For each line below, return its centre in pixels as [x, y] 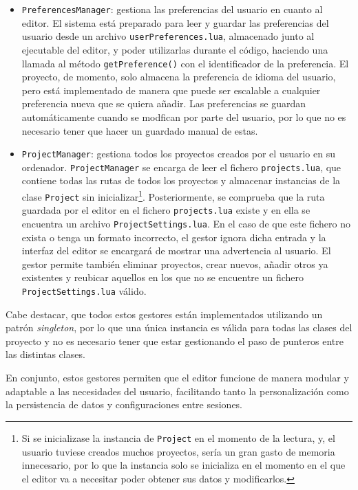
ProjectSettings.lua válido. [84, 291]
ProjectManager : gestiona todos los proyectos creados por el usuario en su [178, 154]
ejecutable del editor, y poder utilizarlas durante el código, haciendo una [175, 49]
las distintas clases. [45, 354]
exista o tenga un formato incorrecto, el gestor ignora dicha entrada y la [174, 237]
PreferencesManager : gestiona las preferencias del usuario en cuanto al [172, 9]
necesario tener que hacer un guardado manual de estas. [140, 130]
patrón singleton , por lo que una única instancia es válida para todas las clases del [179, 327]
